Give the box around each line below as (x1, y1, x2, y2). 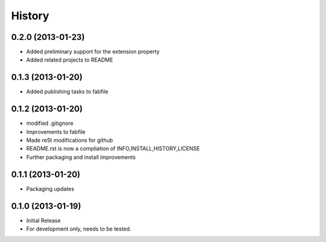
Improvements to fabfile (26, 128, 86, 135)
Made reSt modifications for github (26, 136, 113, 144)
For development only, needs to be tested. (26, 225, 132, 232)
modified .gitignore (26, 119, 74, 127)
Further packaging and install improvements (26, 153, 136, 161)
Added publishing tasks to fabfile (26, 88, 109, 95)
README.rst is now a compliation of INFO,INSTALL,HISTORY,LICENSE (26, 145, 200, 152)
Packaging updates (26, 185, 75, 193)
